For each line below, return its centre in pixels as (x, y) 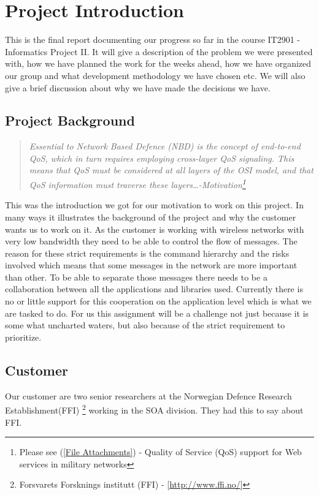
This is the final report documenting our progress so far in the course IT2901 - (152, 40)
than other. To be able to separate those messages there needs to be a (136, 277)
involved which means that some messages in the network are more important (151, 265)
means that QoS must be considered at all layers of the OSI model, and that (171, 170)
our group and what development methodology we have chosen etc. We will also (155, 75)
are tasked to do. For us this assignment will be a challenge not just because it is (157, 313)
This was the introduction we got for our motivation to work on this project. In (154, 205)
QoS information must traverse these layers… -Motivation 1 (137, 183)
